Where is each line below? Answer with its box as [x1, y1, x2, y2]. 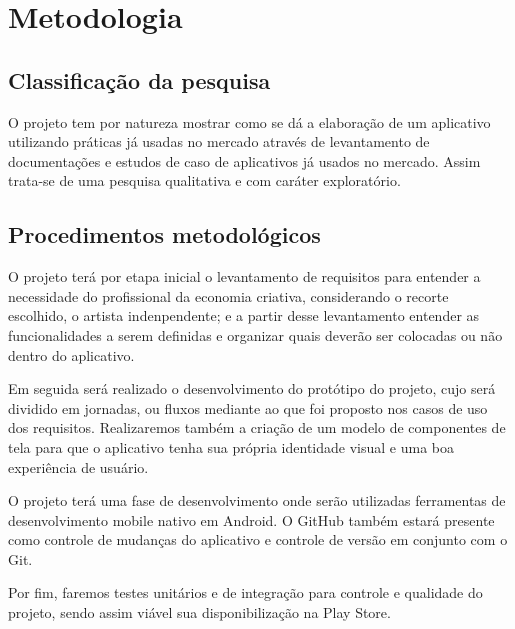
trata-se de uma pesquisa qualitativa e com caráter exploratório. [8, 170, 401, 191]
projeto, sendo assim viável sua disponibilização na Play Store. [8, 602, 391, 623]
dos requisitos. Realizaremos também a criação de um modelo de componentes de [8, 417, 506, 438]
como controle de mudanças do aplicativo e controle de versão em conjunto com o [8, 529, 508, 550]
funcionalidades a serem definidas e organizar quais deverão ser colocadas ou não [8, 324, 503, 345]
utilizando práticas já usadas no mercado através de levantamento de [8, 131, 430, 152]
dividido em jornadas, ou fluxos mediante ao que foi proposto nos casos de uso [8, 397, 488, 418]
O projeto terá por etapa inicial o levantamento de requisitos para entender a [8, 266, 481, 287]
